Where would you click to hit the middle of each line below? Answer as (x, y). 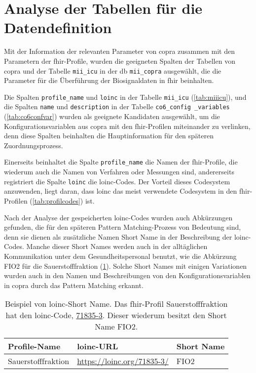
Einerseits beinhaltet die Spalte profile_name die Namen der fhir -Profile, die (121, 162)
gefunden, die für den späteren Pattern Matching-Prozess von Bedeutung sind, (123, 227)
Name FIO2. (116, 327)
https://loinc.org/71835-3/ (123, 361)
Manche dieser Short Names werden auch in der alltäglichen (117, 246)
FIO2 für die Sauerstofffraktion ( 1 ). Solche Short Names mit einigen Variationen (126, 266)
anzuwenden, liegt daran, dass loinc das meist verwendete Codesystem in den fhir (127, 191)
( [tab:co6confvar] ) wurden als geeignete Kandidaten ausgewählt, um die (112, 116)
